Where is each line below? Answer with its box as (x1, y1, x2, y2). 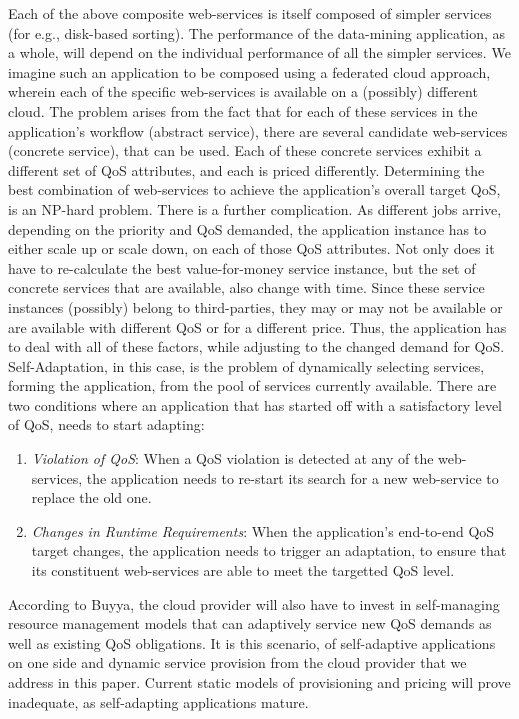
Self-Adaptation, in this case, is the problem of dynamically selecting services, (8, 355, 485, 376)
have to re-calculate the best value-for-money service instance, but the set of (8, 257, 476, 278)
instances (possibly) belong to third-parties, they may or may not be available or (8, 296, 503, 317)
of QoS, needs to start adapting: (8, 414, 205, 435)
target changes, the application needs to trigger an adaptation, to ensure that (31, 540, 507, 561)
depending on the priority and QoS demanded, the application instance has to (8, 218, 487, 239)
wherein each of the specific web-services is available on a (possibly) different (8, 81, 478, 102)
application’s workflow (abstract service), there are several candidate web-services (8, 120, 508, 141)
